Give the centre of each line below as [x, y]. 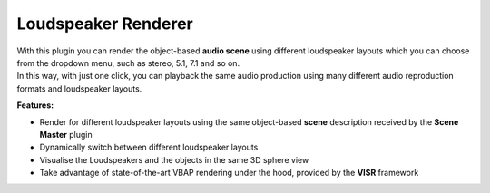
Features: [35, 105]
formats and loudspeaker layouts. [79, 88]
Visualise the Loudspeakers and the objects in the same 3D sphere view [174, 159]
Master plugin [66, 134]
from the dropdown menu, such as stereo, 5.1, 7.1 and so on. [128, 63]
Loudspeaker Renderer [105, 24]
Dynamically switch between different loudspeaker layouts [149, 147]
